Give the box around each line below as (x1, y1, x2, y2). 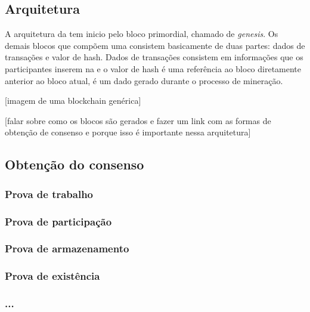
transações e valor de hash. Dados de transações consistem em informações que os (5, 51, 303, 63)
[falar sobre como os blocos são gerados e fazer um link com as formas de (5, 114, 271, 126)
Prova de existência (5, 268, 100, 283)
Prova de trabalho (5, 186, 94, 201)
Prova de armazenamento (5, 241, 129, 256)
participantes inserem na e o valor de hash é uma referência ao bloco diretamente (5, 62, 302, 75)
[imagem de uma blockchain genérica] (5, 94, 141, 107)
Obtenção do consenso (5, 155, 144, 174)
